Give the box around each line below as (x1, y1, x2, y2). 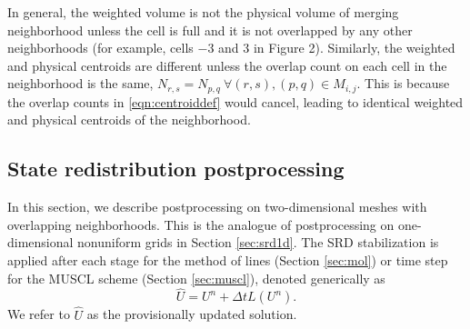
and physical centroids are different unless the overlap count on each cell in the (7, 55, 447, 75)
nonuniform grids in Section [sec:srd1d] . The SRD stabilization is (77, 233, 439, 252)
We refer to (7, 304, 70, 324)
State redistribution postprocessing (7, 155, 345, 183)
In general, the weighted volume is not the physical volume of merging (7, 3, 399, 21)
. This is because (356, 74, 450, 93)
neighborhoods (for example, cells (7, 38, 194, 57)
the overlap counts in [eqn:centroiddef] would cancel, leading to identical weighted (7, 92, 464, 111)
